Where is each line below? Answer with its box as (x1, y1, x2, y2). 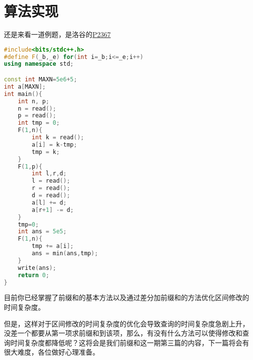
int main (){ (4, 90, 42, 97)
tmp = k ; (32, 148, 60, 155)
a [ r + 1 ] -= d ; (32, 206, 74, 213)
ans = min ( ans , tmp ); (32, 250, 98, 257)
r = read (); (32, 185, 71, 192)
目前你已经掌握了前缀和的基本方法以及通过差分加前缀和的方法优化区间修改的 (4, 292, 249, 303)
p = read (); (18, 112, 56, 119)
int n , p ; (18, 97, 50, 105)
